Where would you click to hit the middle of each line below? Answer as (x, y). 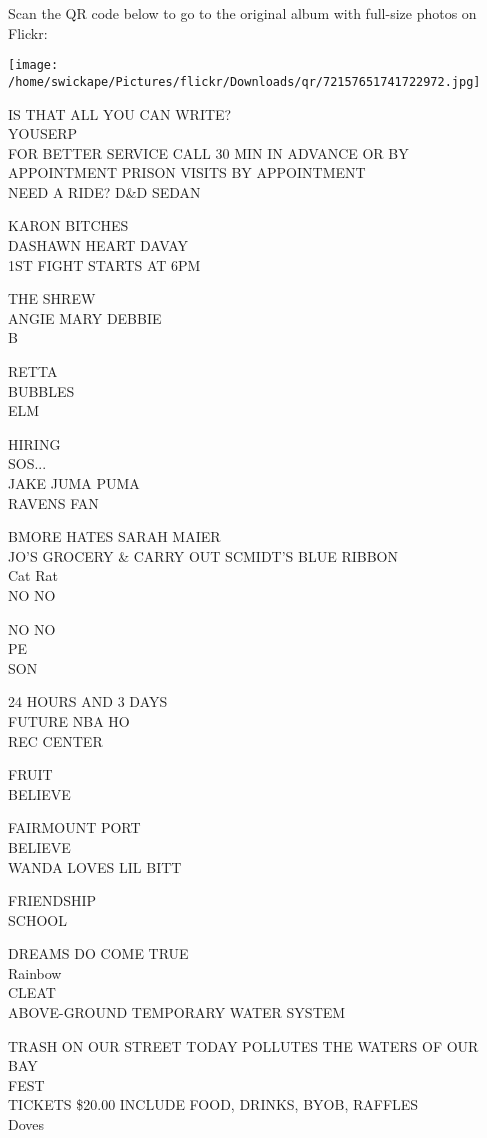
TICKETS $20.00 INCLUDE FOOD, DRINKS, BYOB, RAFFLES (213, 1104)
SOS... (27, 463)
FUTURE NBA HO (69, 720)
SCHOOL (37, 919)
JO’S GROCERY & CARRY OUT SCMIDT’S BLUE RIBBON (203, 555)
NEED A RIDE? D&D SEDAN (104, 191)
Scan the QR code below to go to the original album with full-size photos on (242, 13)
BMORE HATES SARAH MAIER (114, 536)
